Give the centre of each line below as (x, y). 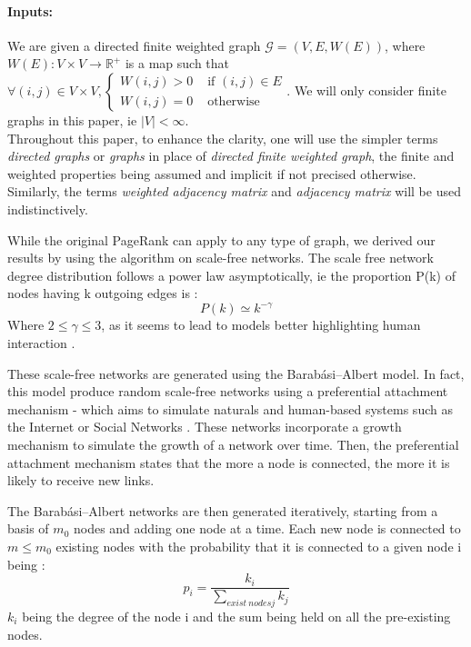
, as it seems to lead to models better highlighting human (261, 325)
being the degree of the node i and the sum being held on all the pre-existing (236, 616)
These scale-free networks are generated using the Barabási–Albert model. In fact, (236, 373)
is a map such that (177, 63)
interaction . (41, 343)
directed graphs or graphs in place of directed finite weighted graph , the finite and (231, 156)
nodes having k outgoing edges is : (103, 293)
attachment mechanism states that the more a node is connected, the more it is (229, 462)
